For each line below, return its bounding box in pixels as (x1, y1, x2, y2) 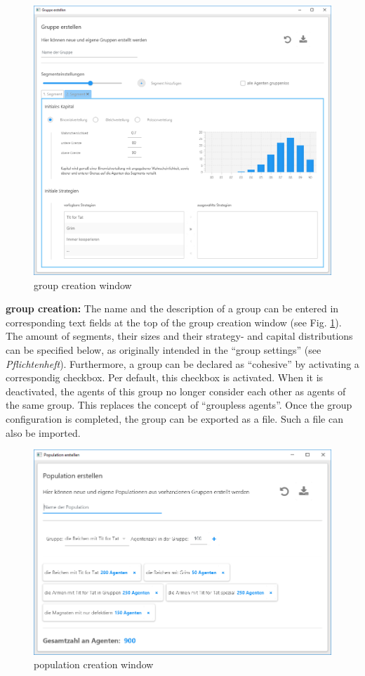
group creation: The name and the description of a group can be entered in (6, 301, 339, 316)
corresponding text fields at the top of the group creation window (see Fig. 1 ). (6, 314, 342, 329)
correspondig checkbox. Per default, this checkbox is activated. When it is (6, 370, 324, 385)
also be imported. (6, 425, 81, 440)
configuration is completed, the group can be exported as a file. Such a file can (6, 411, 343, 426)
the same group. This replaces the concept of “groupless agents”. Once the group (6, 397, 352, 412)
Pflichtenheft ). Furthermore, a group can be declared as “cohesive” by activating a (6, 356, 359, 371)
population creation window (34, 657, 154, 672)
